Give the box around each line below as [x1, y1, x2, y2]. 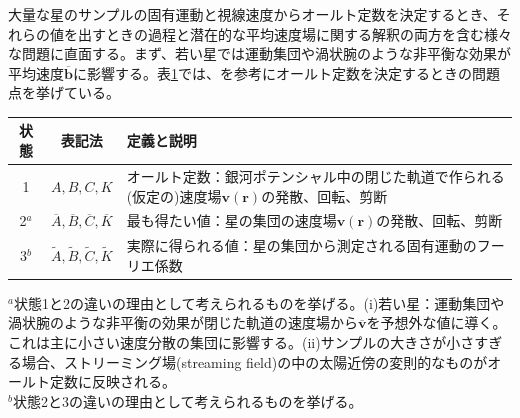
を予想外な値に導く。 [366, 312, 507, 333]
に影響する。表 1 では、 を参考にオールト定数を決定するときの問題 [72, 62, 500, 83]
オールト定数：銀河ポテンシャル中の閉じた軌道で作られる [126, 165, 505, 186]
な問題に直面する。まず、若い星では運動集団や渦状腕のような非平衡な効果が [8, 43, 512, 64]
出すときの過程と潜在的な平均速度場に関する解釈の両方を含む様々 [77, 23, 512, 44]
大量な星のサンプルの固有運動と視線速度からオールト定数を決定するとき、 [8, 4, 497, 24]
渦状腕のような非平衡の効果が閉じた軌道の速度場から [8, 312, 358, 333]
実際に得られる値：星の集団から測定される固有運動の [126, 235, 477, 256]
